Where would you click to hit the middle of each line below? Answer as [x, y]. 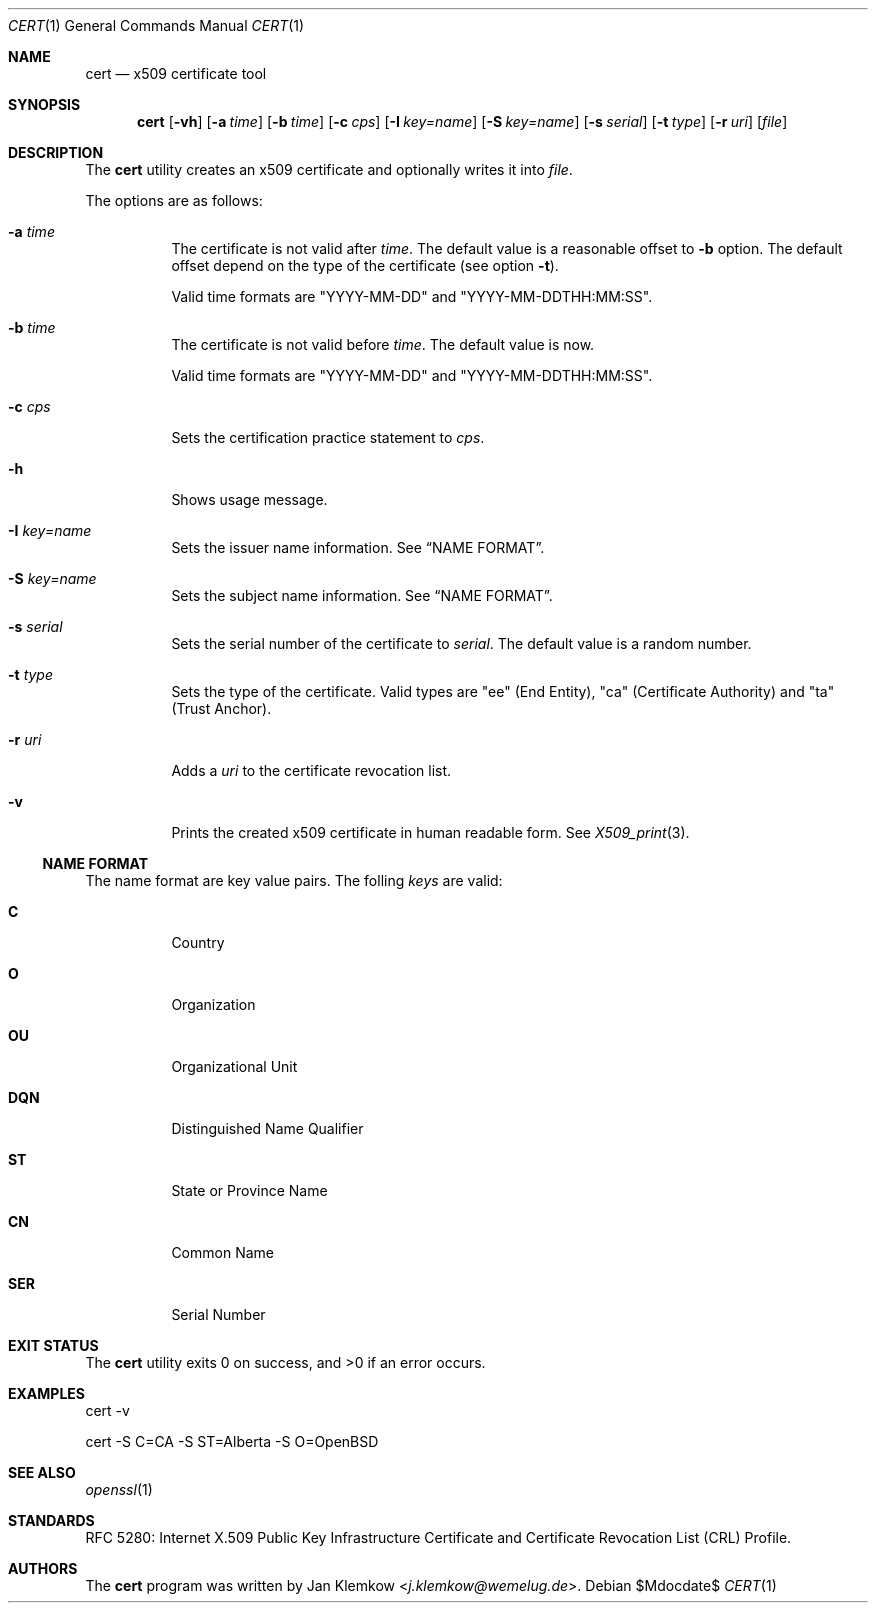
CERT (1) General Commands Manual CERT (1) [156, 25]
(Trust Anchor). [221, 708]
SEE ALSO [42, 1472]
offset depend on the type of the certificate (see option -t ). [365, 265]
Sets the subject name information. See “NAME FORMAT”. [362, 595]
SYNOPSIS [44, 104]
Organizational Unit [234, 1066]
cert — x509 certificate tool [176, 73]
